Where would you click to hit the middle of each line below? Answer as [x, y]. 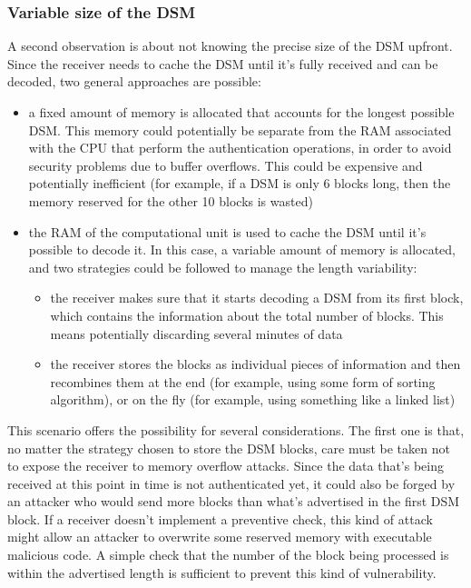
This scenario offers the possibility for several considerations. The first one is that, [236, 429]
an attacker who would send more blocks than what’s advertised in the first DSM [234, 501]
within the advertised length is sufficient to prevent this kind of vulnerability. [222, 572]
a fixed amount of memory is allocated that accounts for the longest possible [241, 112]
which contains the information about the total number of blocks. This [247, 315]
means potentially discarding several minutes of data [196, 333]
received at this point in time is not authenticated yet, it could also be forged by [231, 483]
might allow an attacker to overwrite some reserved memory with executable [220, 537]
